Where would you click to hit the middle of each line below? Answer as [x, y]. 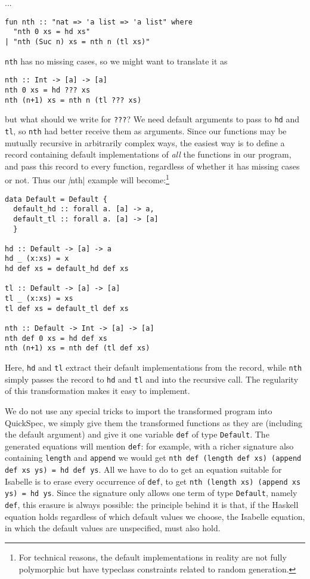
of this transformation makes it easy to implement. [97, 391]
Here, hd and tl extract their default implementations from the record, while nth [154, 367]
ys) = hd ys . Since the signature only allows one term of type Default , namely [151, 493]
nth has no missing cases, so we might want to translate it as [116, 61]
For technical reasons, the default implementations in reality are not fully [153, 557]
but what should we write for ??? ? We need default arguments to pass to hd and [152, 119]
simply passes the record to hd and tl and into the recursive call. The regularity [152, 379]
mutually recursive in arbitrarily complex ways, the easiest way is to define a [145, 142]
